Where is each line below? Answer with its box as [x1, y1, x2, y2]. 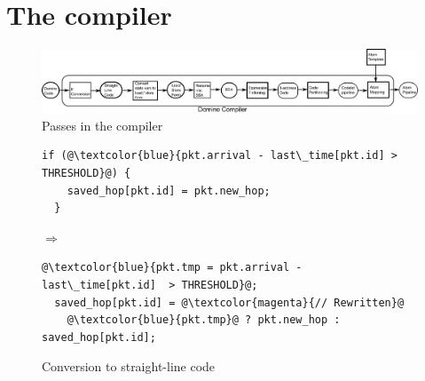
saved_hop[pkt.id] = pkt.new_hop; [67, 184, 271, 197]
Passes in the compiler [42, 115, 163, 134]
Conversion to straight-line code [42, 357, 216, 376]
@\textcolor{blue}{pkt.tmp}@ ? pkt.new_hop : [67, 314, 341, 327]
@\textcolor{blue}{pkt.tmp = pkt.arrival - [42, 261, 303, 274]
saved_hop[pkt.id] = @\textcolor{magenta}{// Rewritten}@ [54, 296, 405, 309]
